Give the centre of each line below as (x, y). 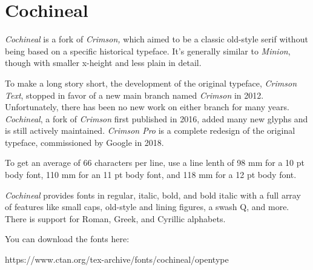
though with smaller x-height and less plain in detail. (103, 63)
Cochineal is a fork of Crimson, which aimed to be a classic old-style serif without (156, 39)
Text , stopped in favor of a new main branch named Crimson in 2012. (134, 95)
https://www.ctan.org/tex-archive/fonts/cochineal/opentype (117, 259)
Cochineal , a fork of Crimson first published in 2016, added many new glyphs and (156, 118)
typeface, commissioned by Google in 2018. (84, 142)
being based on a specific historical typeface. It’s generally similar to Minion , (148, 51)
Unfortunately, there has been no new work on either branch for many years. (147, 107)
